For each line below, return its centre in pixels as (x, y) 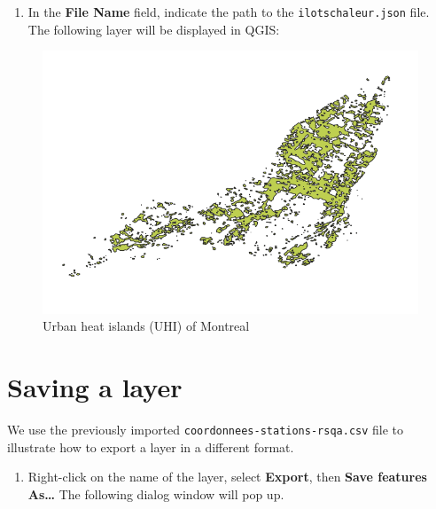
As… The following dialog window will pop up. (156, 493)
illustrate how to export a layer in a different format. (151, 446)
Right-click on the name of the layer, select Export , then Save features (227, 477)
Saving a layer (95, 386)
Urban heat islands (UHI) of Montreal (146, 326)
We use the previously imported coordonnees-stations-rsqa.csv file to (206, 429)
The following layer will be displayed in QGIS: (154, 29)
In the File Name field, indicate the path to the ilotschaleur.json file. (229, 12)
